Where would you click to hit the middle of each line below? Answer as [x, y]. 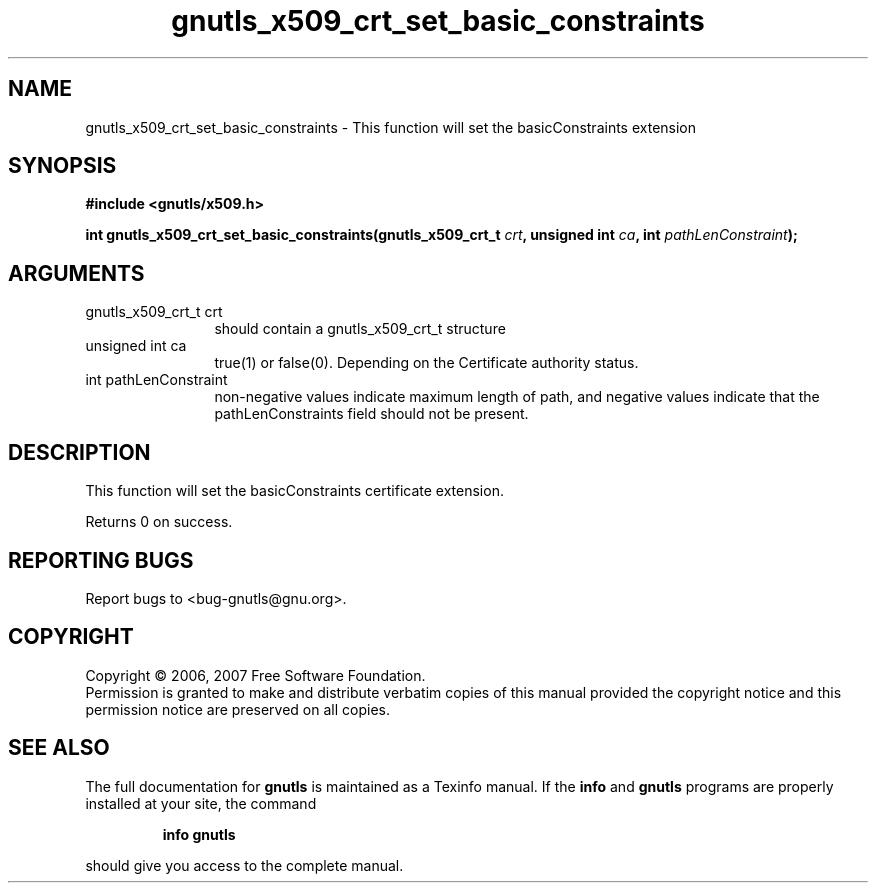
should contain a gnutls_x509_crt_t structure [360, 329]
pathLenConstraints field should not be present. [371, 414]
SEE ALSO [59, 748]
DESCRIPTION [79, 452]
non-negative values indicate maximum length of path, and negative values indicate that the [517, 397]
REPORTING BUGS [101, 560]
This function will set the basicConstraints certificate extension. [294, 491]
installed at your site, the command [201, 803]
